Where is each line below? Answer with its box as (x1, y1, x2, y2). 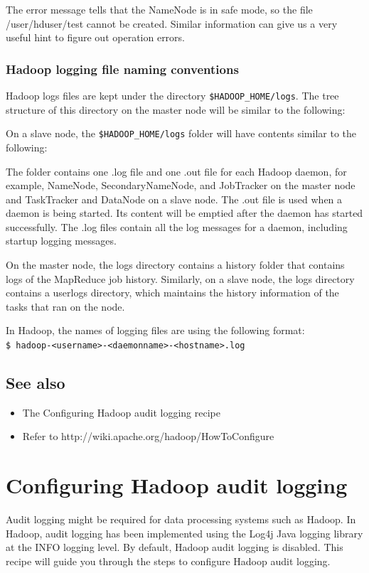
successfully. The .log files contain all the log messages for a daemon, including (6, 219, 348, 234)
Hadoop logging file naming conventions (6, 60, 239, 77)
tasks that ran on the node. (6, 299, 125, 314)
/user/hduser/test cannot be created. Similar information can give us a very (6, 16, 338, 31)
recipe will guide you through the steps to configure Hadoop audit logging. (6, 553, 331, 568)
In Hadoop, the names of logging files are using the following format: (6, 323, 305, 338)
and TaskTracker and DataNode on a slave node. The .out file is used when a (6, 191, 343, 206)
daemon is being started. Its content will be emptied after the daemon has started (6, 205, 363, 220)
